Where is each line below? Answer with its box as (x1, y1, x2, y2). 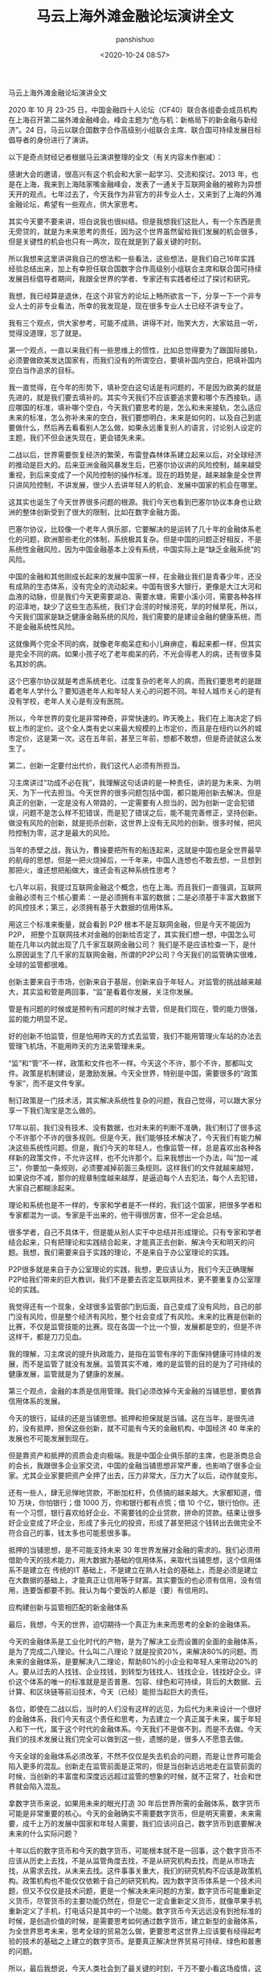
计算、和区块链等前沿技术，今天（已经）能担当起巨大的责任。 (8, 1686, 213, 1696)
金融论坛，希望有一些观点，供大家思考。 (8, 199, 142, 209)
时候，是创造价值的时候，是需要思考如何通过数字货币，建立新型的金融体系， (8, 1916, 262, 1925)
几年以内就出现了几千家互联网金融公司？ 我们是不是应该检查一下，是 (22, 939, 250, 949)
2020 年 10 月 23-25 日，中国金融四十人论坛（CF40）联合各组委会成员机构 (8, 105, 258, 114)
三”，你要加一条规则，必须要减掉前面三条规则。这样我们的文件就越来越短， (8, 1163, 259, 1172)
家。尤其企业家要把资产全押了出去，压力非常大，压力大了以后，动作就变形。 (8, 1470, 262, 1480)
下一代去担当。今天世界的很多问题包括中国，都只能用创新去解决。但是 (29, 788, 262, 797)
